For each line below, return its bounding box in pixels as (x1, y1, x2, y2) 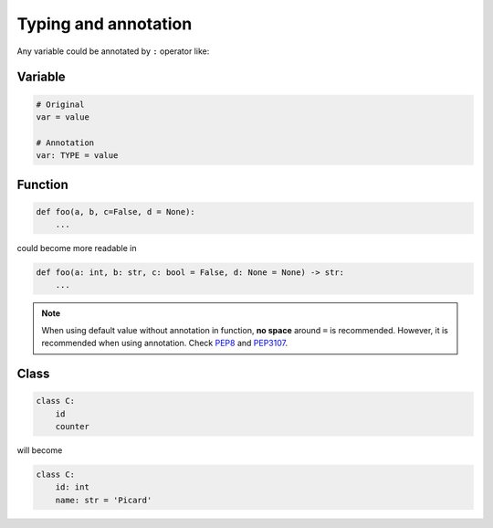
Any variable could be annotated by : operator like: (16, 46, 210, 57)
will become (16, 444, 63, 456)
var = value (36, 111, 90, 122)
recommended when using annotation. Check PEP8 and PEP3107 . (41, 338, 288, 349)
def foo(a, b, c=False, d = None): (36, 206, 195, 216)
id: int (55, 482, 90, 492)
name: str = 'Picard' (55, 494, 152, 505)
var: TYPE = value (36, 151, 119, 161)
